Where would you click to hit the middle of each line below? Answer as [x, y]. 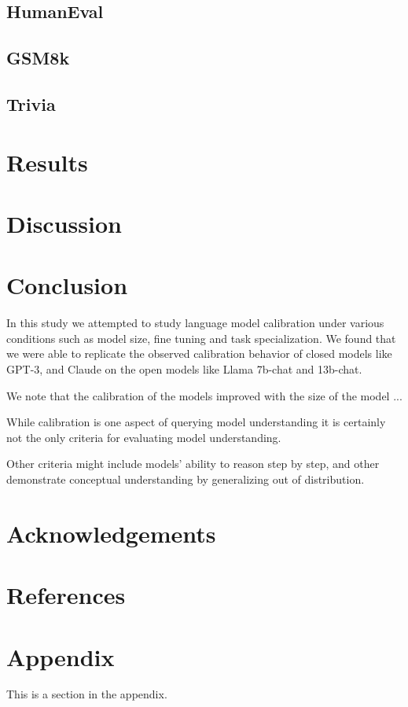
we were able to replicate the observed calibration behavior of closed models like [199, 353]
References [66, 595]
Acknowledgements [111, 533]
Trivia [31, 103]
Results [47, 162]
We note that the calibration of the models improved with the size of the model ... [204, 395]
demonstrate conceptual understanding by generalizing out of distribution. [186, 479]
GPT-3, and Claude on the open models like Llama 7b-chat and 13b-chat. [184, 369]
